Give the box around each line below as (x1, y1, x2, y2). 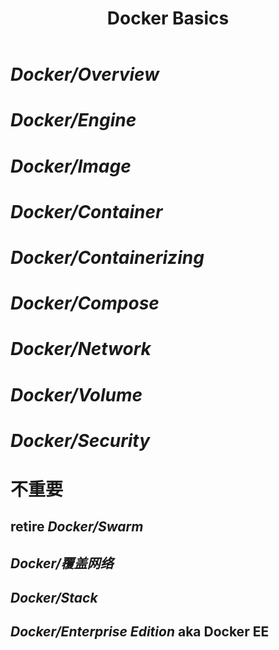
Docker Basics (106, 7, 230, 30)
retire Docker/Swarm (10, 518, 144, 536)
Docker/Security (10, 429, 151, 452)
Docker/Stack (10, 590, 98, 607)
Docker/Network (10, 338, 152, 361)
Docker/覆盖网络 (10, 555, 114, 572)
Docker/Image (10, 155, 132, 177)
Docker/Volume (10, 383, 143, 406)
